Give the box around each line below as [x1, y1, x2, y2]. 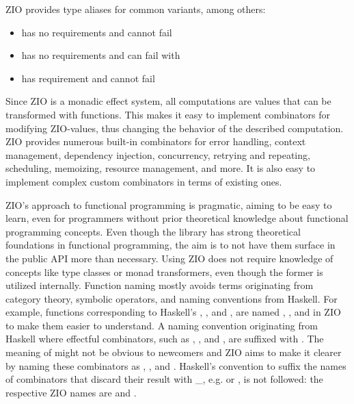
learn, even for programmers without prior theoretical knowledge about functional [5, 211, 349, 225]
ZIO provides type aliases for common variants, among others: [5, 2, 266, 16]
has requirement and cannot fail [21, 71, 155, 85]
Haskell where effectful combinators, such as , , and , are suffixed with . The [5, 331, 324, 346]
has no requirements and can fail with [21, 48, 180, 62]
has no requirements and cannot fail [21, 25, 172, 39]
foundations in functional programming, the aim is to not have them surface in [5, 238, 336, 252]
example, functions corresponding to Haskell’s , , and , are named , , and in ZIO [5, 305, 341, 319]
